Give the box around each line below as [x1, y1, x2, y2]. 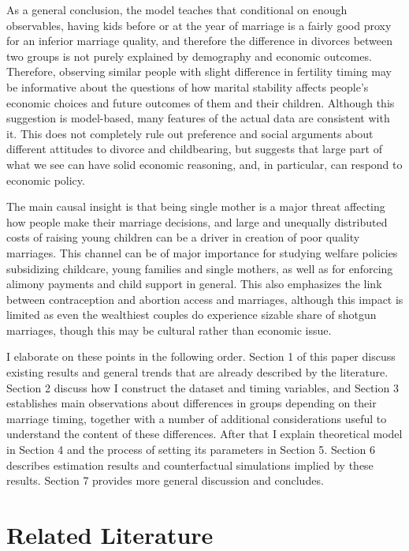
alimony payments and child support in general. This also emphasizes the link [6, 275, 382, 292]
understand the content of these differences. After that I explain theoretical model [6, 425, 403, 442]
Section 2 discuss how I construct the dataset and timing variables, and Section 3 [6, 379, 399, 395]
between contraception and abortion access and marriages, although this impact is [6, 290, 403, 307]
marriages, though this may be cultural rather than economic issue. [6, 321, 332, 338]
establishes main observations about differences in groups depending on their [6, 395, 377, 411]
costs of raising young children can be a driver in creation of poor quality [6, 229, 360, 246]
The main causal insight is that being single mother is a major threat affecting [6, 198, 385, 215]
